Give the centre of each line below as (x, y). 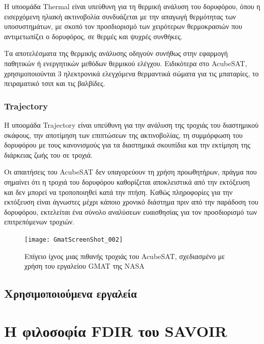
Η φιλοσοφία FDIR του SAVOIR (116, 331)
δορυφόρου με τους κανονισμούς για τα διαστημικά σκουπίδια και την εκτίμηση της (127, 145)
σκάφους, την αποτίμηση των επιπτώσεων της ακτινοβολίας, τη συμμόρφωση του (123, 135)
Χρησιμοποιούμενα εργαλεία (70, 293)
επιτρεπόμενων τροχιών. (39, 222)
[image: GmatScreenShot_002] (74, 239)
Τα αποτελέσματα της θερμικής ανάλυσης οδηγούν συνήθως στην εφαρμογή (116, 53)
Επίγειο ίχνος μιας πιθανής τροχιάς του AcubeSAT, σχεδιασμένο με (125, 256)
